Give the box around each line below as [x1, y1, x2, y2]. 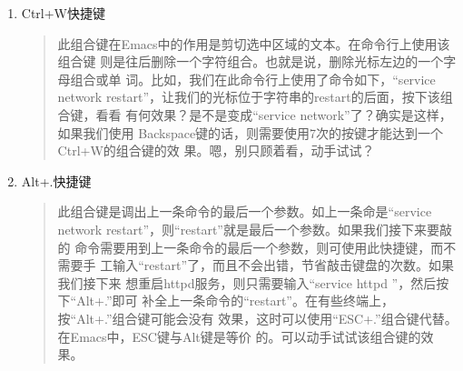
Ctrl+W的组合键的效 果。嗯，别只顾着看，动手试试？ [57, 141, 375, 160]
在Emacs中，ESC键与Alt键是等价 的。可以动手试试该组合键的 [57, 326, 421, 346]
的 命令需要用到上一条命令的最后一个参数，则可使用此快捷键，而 [57, 237, 444, 256]
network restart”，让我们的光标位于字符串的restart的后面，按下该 [57, 87, 440, 106]
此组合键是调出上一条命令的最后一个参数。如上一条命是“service [57, 202, 432, 221]
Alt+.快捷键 [21, 171, 92, 190]
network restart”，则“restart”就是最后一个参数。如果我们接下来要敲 [57, 219, 452, 238]
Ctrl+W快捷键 [21, 4, 106, 22]
